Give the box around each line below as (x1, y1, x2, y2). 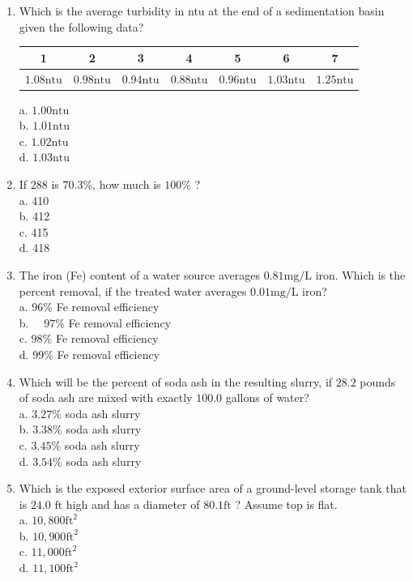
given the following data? (19, 18, 144, 35)
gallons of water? (225, 389, 309, 406)
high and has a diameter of (66, 495, 200, 512)
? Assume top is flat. (235, 495, 338, 512)
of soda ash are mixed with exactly (19, 389, 193, 406)
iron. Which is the (315, 266, 406, 283)
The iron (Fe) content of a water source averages (19, 266, 260, 283)
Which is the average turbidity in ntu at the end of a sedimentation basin (19, 2, 385, 19)
